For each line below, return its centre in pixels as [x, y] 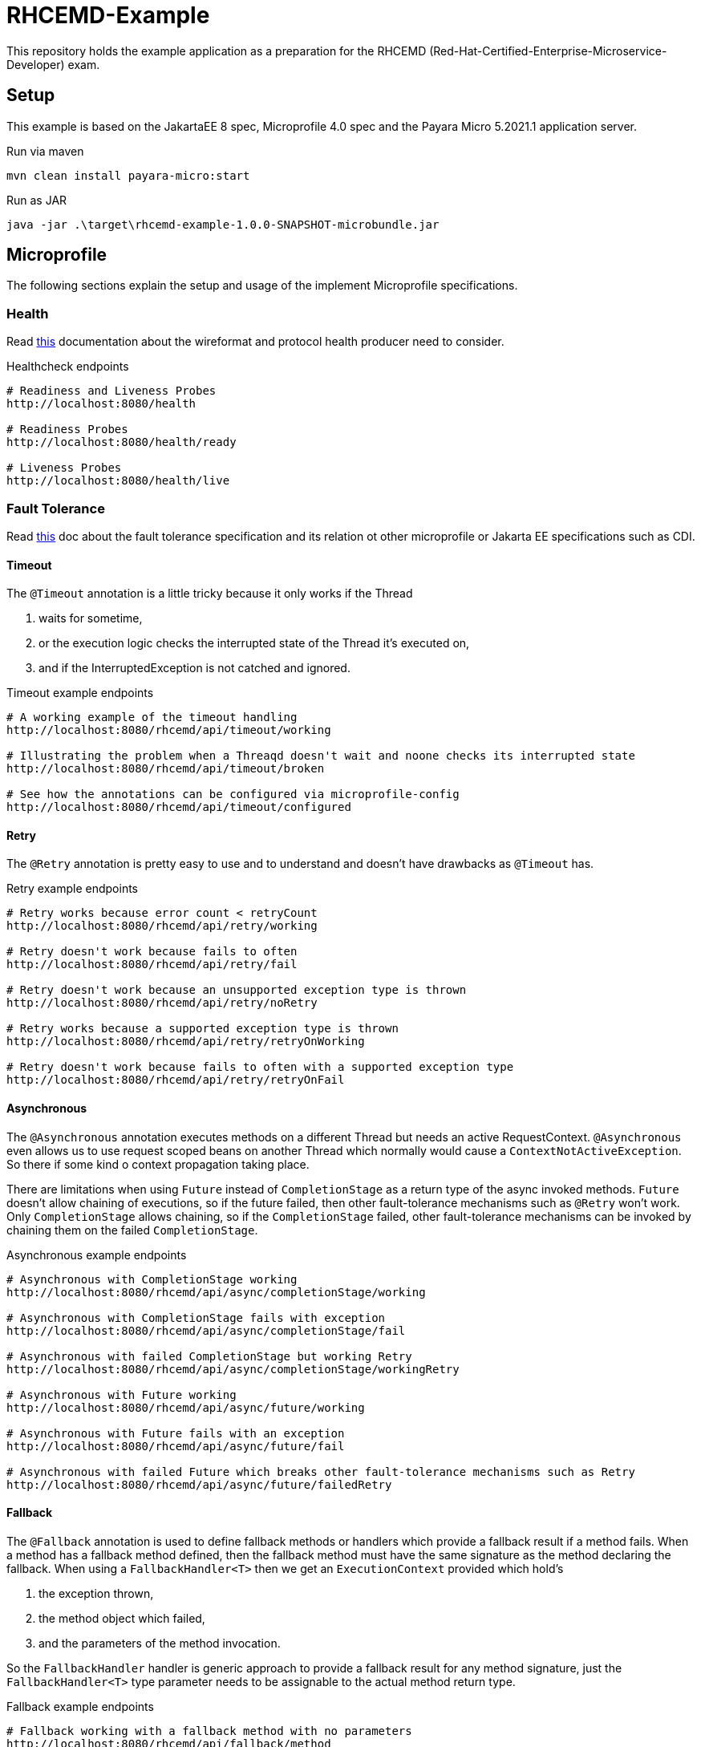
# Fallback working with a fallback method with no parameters [209, 1731]
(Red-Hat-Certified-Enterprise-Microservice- [548, 51]
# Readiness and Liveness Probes [111, 391]
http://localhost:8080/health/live [118, 481]
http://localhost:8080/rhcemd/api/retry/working [162, 926]
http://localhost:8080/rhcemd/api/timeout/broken [166, 769]
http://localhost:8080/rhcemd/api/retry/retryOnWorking [186, 1042]
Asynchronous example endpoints [97, 1255]
